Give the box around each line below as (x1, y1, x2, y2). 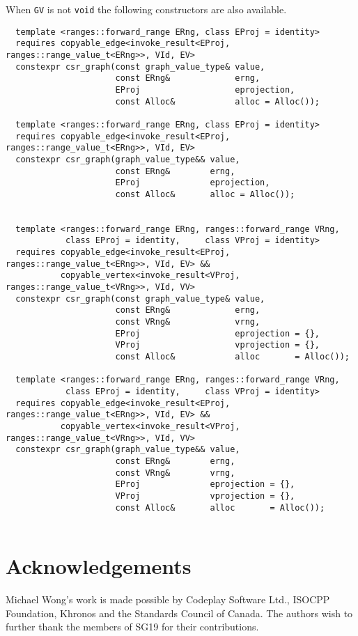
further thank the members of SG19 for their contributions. (6, 619, 259, 634)
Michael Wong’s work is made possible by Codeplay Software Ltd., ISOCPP (6, 592, 330, 606)
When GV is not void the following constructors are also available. (6, 2, 287, 16)
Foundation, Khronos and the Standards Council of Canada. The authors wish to (6, 605, 353, 620)
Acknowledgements (6, 552, 192, 580)
